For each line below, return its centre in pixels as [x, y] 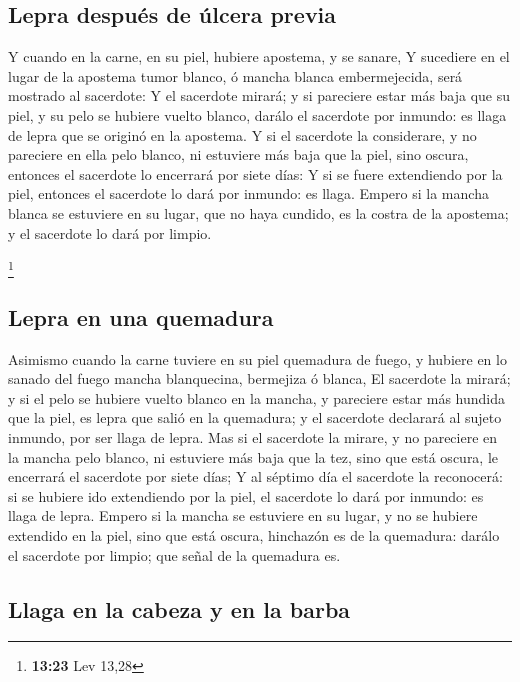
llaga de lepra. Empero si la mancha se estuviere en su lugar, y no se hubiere [243, 515]
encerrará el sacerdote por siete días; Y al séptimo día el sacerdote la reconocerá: [255, 476]
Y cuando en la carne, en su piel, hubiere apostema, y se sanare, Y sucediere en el [259, 56]
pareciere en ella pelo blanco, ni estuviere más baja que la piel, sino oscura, [238, 154]
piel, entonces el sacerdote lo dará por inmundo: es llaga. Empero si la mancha [248, 193]
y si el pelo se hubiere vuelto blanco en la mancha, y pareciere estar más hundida [257, 397]
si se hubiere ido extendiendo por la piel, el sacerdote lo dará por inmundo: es [246, 495]
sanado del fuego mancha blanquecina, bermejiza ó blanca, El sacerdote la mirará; [259, 378]
